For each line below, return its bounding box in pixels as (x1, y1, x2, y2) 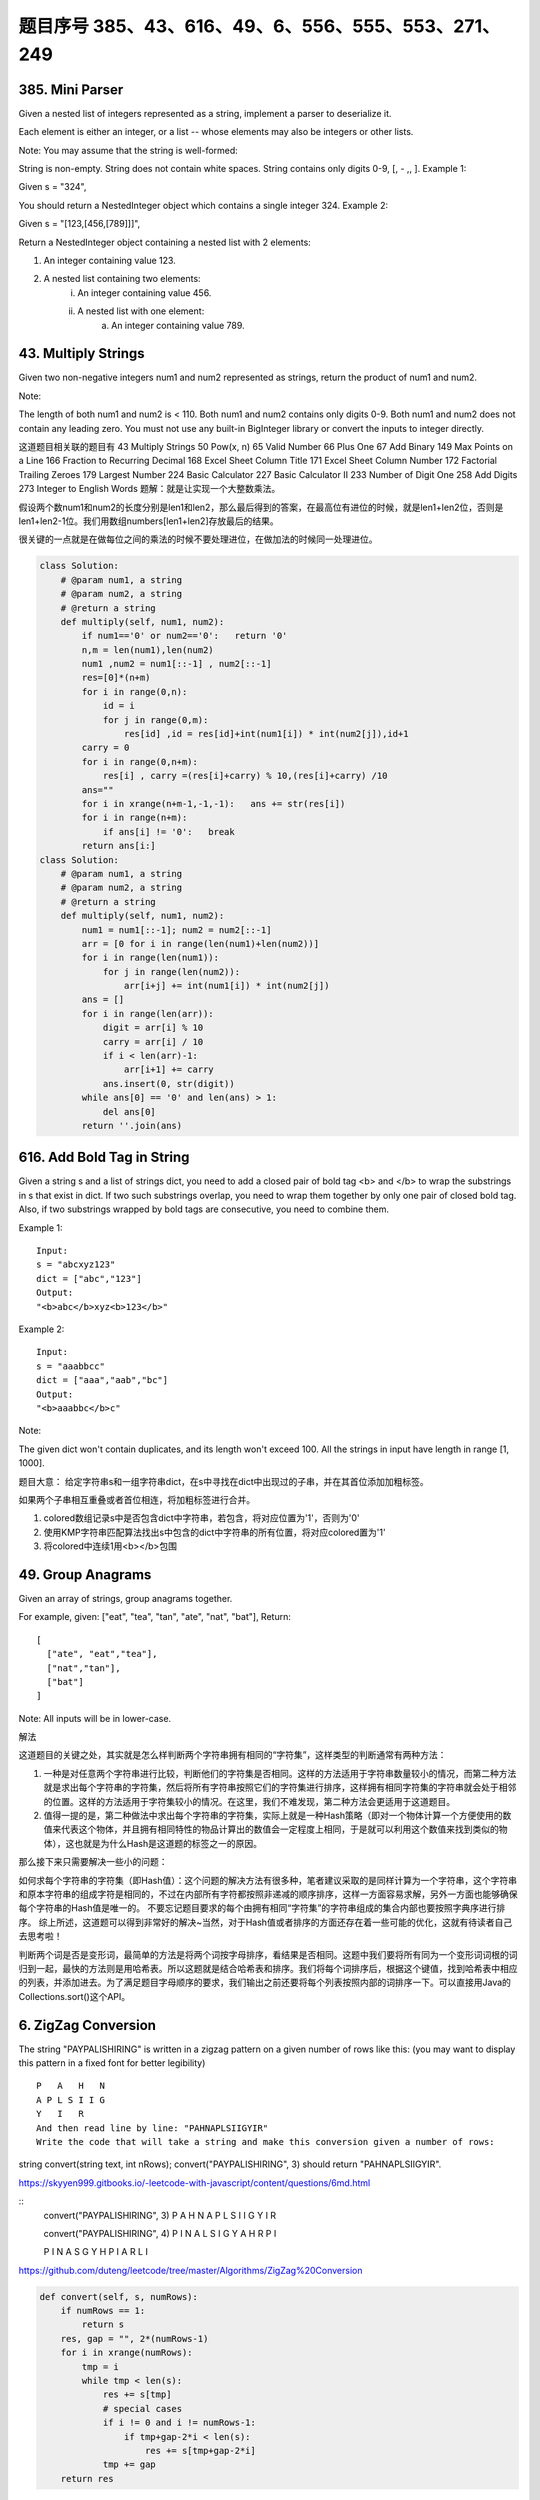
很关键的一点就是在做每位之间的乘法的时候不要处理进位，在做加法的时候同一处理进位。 (18, 533, 378, 545)
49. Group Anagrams (18, 1566, 152, 1583)
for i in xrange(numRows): (60, 2347, 194, 2359)
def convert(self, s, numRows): (39, 2291, 199, 2302)
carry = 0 (81, 742, 130, 754)
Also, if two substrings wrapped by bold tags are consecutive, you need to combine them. (18, 1203, 390, 1215)
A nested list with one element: (77, 305, 205, 317)
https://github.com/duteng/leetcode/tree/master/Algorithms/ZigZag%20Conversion (18, 2264, 363, 2276)
